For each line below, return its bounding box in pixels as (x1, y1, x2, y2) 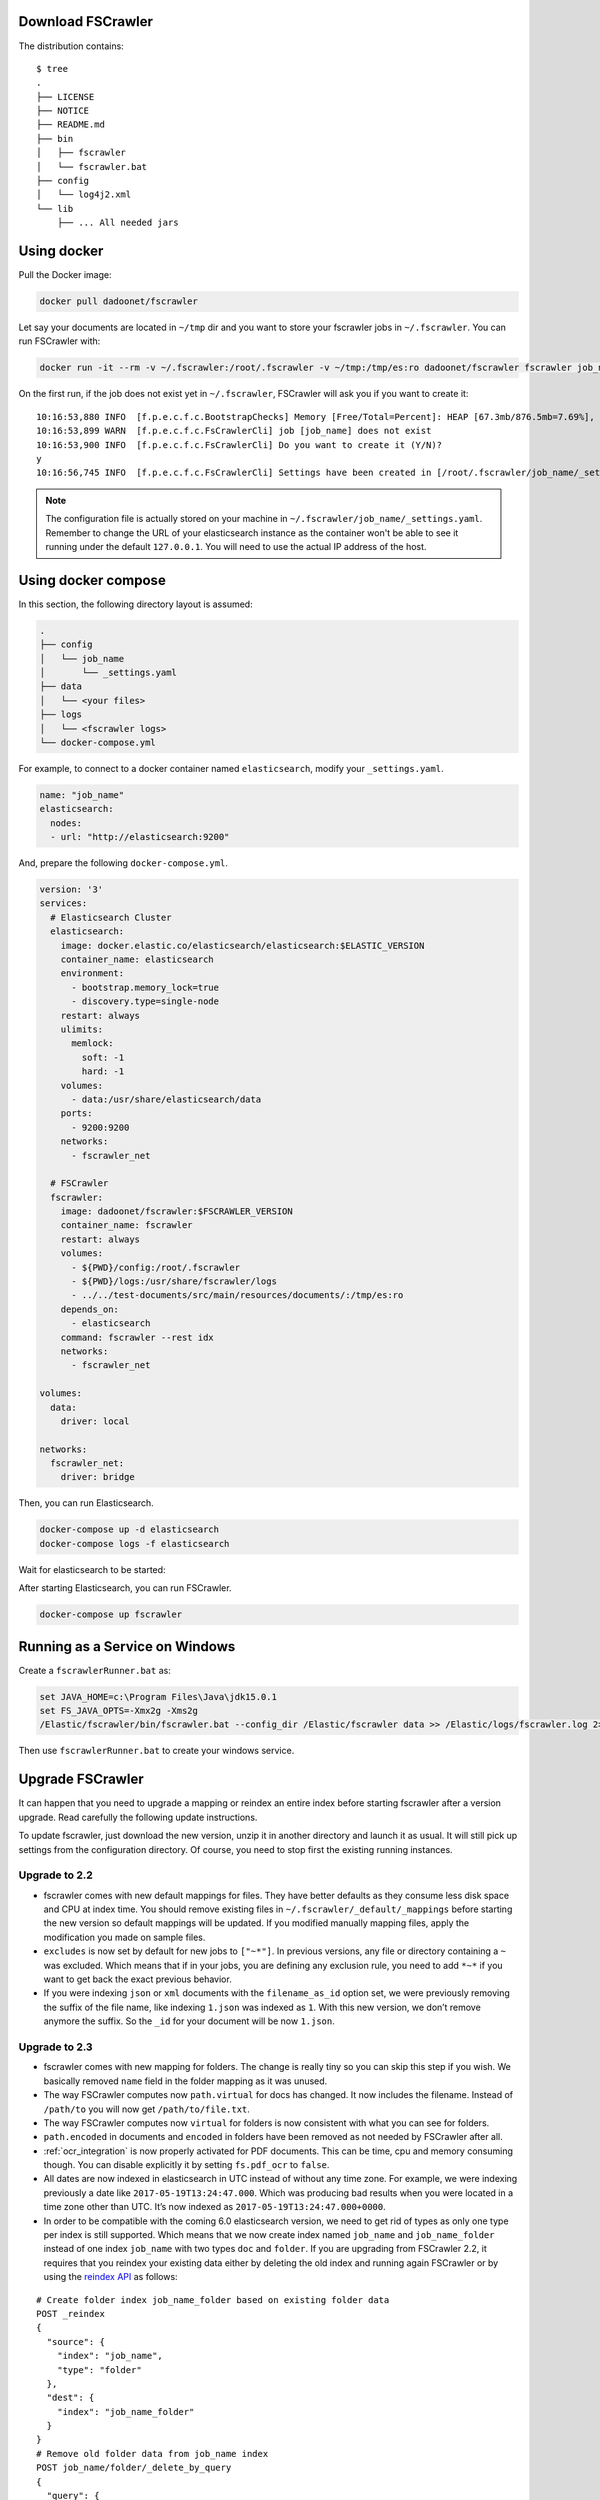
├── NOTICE (36, 105, 90, 117)
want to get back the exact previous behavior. (43, 1973, 232, 1985)
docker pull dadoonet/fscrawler (39, 296, 199, 307)
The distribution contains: (18, 40, 124, 52)
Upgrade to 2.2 (18, 1868, 94, 1882)
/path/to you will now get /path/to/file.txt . (43, 2103, 250, 2115)
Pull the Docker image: (18, 269, 112, 281)
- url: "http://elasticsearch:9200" (50, 831, 230, 843)
